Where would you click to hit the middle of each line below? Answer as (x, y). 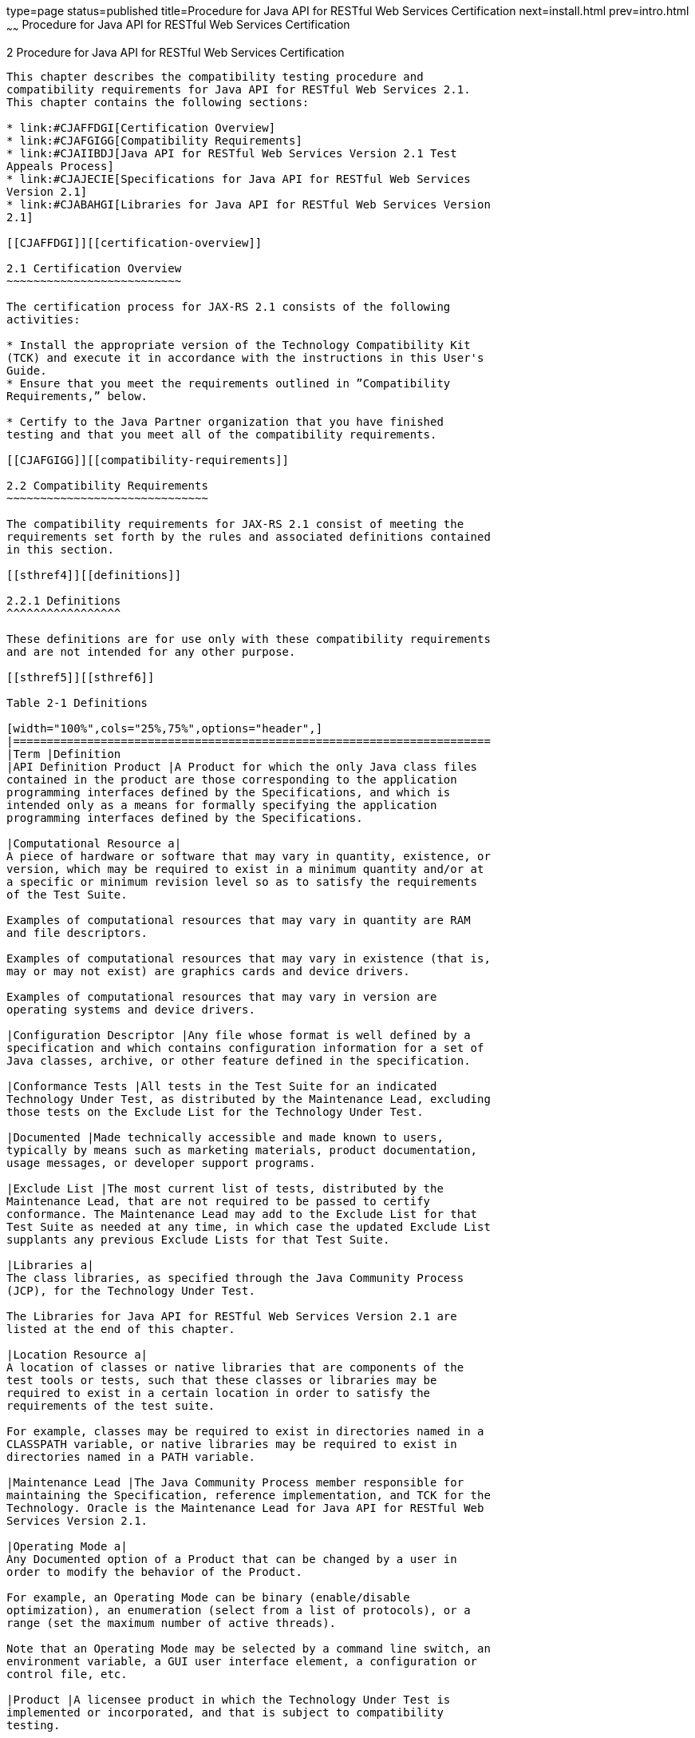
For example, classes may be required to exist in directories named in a (245, 1431)
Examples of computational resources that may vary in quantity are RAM (239, 920)
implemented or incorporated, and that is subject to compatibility (225, 1712)
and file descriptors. (77, 932)
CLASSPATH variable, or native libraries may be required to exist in (232, 1444)
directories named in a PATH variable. (131, 1456)
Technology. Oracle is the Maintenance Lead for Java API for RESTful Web (245, 1508)
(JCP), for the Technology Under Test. (131, 1290)
